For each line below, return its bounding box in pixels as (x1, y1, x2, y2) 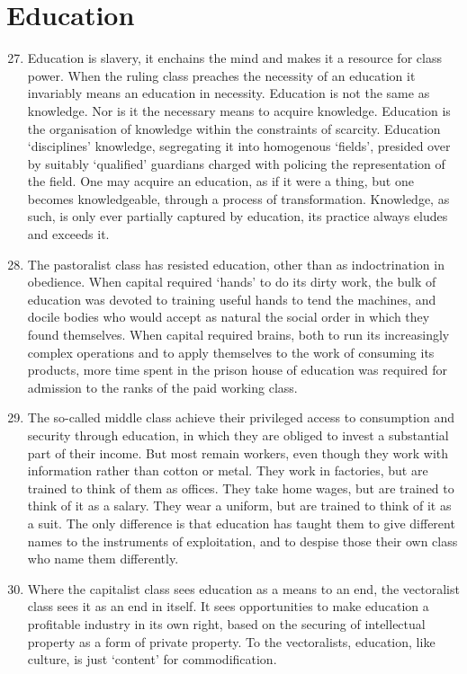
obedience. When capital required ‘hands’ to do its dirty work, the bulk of (27, 272, 436, 291)
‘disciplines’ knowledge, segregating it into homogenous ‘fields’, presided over (27, 137, 451, 155)
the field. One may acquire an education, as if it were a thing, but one (27, 172, 414, 191)
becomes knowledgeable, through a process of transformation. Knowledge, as (27, 189, 450, 208)
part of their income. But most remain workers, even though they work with (27, 443, 449, 462)
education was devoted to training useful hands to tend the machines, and (27, 289, 436, 308)
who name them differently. (27, 549, 179, 568)
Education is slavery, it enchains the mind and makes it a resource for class (27, 49, 442, 67)
